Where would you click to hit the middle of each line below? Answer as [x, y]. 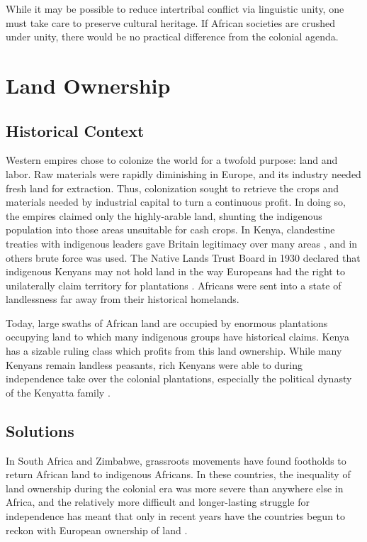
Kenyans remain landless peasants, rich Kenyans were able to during [154, 364]
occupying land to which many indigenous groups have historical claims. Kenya [177, 337]
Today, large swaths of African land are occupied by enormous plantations [167, 322]
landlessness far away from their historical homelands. [123, 299]
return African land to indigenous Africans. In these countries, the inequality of [178, 474]
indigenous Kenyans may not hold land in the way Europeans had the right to [175, 271]
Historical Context [75, 130]
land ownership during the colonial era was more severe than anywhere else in [175, 488]
